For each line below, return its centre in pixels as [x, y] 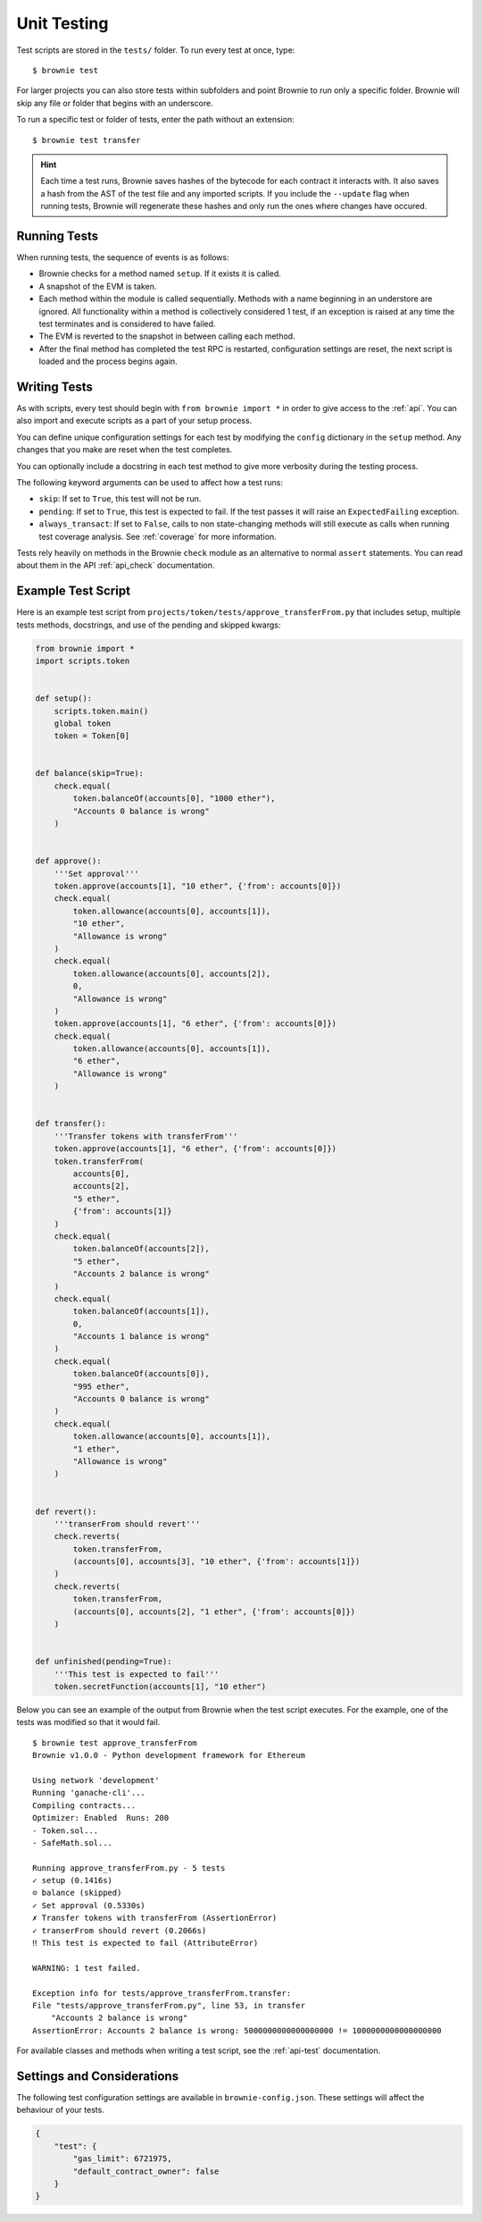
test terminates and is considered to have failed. [127, 324]
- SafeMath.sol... [73, 1843]
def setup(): [64, 699]
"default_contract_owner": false [146, 2171]
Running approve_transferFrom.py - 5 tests [129, 1868]
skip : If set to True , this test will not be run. [120, 499]
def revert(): [66, 1511]
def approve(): [68, 861]
